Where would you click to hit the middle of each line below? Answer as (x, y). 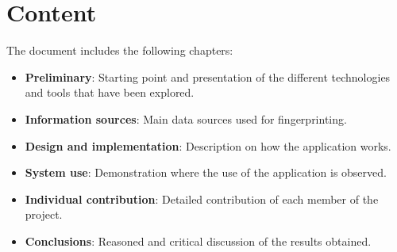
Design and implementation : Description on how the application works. (208, 145)
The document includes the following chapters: (120, 50)
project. (44, 214)
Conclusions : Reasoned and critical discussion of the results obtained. (198, 241)
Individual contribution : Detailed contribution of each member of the (202, 199)
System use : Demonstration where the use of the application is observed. (206, 172)
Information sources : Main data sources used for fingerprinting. (186, 118)
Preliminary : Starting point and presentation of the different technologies (208, 76)
